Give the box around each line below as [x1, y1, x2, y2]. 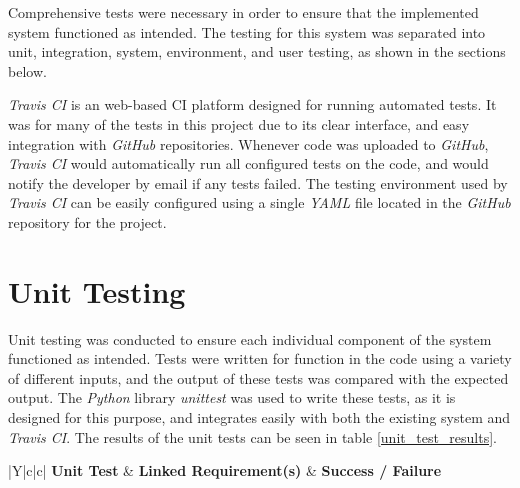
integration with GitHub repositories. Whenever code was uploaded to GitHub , [8, 133, 489, 154]
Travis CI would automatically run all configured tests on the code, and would [8, 153, 489, 174]
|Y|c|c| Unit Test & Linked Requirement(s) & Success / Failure [8, 460, 442, 481]
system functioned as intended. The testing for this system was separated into [8, 21, 486, 42]
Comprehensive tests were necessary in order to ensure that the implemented [8, 2, 479, 22]
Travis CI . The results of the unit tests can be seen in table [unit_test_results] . [8, 426, 497, 447]
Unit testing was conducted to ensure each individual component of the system [8, 328, 492, 349]
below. [8, 60, 47, 81]
